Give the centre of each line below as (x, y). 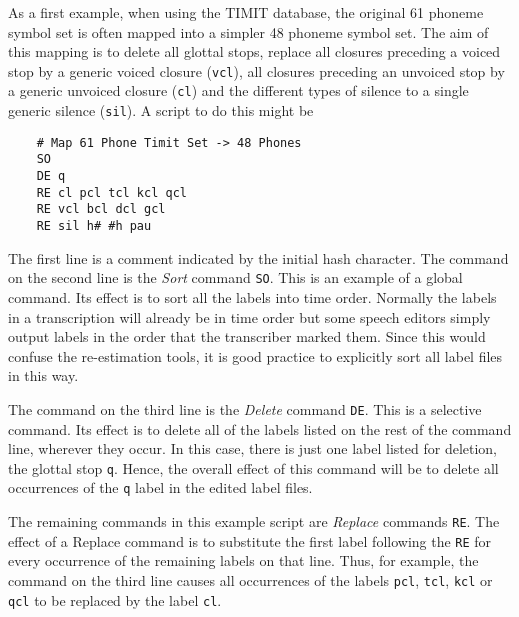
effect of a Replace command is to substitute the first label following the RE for (250, 540)
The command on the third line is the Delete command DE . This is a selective (245, 408)
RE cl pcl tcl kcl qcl (111, 192)
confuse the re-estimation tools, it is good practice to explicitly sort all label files (255, 355)
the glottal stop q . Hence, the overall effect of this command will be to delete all (253, 467)
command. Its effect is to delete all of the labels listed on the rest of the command (260, 428)
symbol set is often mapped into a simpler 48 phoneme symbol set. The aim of (248, 31)
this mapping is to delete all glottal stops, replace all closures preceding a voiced (254, 51)
